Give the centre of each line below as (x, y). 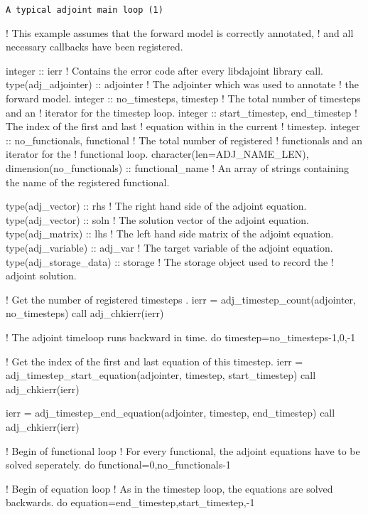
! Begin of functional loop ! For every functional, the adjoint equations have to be (183, 450)
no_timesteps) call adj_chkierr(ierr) (85, 313)
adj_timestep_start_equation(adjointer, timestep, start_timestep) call (161, 375)
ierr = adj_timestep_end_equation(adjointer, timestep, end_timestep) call (171, 413)
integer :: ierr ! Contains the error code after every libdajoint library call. (164, 70)
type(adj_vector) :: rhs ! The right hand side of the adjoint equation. (156, 206)
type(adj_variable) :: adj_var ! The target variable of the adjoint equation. (169, 247)
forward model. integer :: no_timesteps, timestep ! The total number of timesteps (183, 98)
